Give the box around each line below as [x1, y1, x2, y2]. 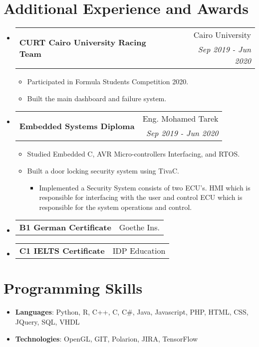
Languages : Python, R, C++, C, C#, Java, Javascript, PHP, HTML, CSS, [15, 307, 249, 317]
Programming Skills [3, 278, 143, 298]
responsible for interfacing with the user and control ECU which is [39, 192, 243, 202]
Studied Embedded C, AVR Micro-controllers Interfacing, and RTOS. [27, 149, 240, 159]
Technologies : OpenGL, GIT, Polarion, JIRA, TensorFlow [15, 333, 198, 344]
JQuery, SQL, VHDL [15, 317, 80, 327]
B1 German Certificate [19, 221, 111, 233]
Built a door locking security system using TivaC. [27, 165, 179, 175]
